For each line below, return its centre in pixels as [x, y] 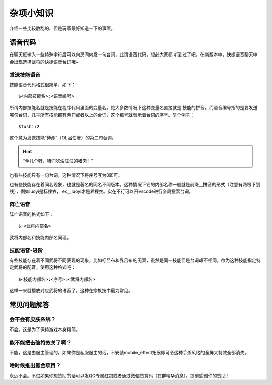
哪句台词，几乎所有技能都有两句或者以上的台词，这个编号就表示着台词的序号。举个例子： [102, 115]
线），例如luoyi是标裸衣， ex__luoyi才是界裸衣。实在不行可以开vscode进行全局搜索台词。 [101, 191]
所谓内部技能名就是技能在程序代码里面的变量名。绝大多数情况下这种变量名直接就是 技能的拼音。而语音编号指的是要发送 [133, 107]
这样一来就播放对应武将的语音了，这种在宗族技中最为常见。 [71, 291]
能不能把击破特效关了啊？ [40, 343]
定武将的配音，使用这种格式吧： [42, 267]
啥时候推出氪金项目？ [35, 366]
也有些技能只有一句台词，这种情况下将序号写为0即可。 [66, 175]
